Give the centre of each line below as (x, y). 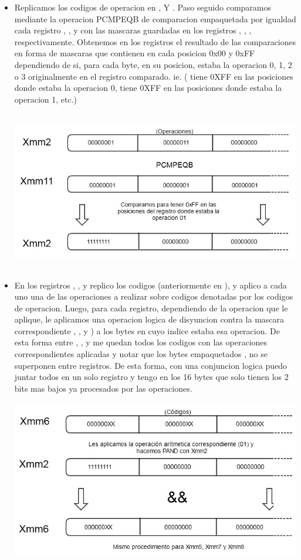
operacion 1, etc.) (46, 99)
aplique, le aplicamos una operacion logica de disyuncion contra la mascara (149, 319)
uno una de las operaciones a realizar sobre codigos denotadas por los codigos (154, 296)
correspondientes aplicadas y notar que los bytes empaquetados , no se (141, 354)
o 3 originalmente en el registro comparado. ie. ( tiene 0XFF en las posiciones (154, 76)
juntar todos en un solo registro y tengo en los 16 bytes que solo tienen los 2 (151, 377)
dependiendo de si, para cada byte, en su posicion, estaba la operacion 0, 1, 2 (153, 64)
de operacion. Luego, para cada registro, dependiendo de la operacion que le (151, 308)
